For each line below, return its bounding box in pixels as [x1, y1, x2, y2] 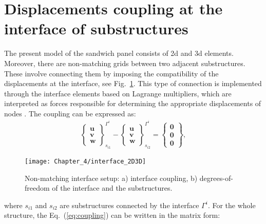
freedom [25, 182, 50, 193]
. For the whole [207, 199, 256, 210]
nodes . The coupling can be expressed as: [4, 108, 136, 118]
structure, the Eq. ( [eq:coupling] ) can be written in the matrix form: [4, 210, 220, 220]
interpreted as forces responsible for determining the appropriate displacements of [4, 98, 261, 109]
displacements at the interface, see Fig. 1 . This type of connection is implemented [4, 78, 262, 89]
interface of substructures [4, 18, 188, 39]
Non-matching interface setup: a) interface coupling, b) [25, 172, 198, 183]
